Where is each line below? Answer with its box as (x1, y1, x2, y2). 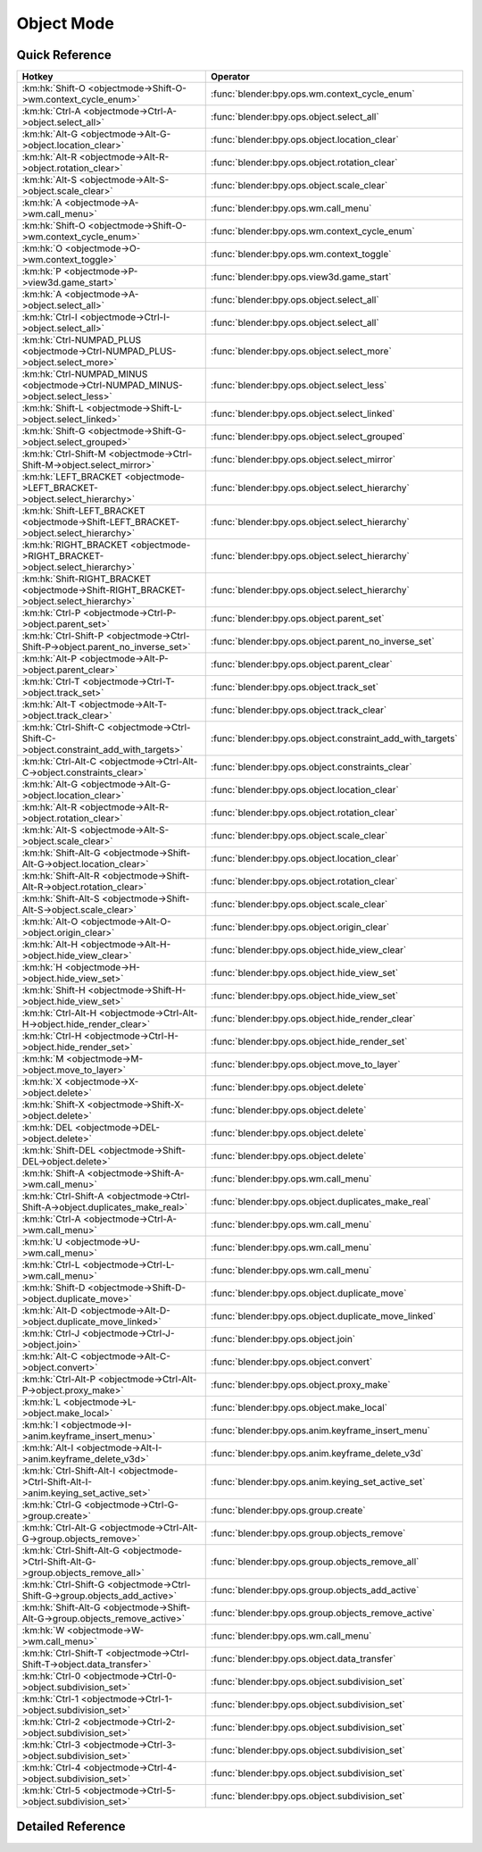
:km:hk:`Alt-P (21, 653, 78, 665)
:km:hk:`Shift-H (21, 984, 86, 997)
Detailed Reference (16, 1819, 126, 1834)
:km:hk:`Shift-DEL (21, 1144, 96, 1156)
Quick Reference (16, 47, 112, 63)
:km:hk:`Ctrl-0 (21, 1670, 81, 1682)
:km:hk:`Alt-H (21, 939, 79, 951)
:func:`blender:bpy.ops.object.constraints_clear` (211, 761, 412, 773)
